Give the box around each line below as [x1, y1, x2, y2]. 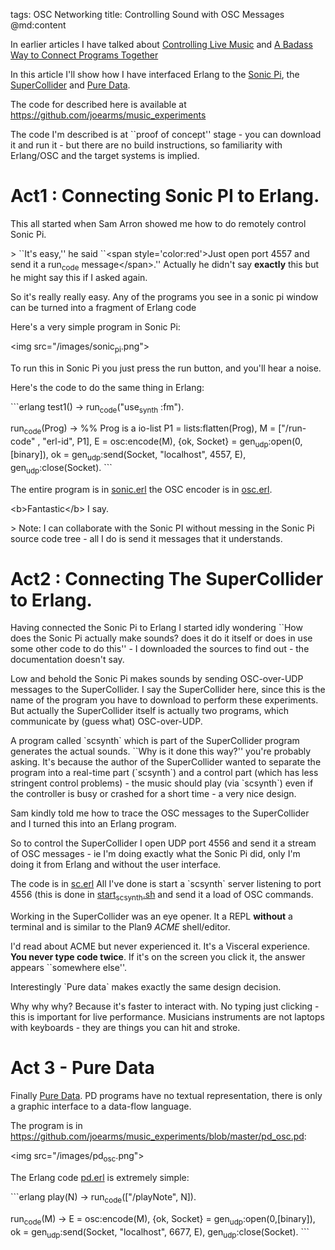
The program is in [10, 1120, 83, 1132]
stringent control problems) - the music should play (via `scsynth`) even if [10, 777, 314, 789]
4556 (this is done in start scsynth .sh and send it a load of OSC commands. [10, 889, 314, 903]
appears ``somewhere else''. [10, 962, 127, 974]
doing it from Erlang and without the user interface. [10, 859, 222, 871]
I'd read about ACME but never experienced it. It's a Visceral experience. [10, 940, 311, 953]
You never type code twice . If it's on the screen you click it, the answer [10, 951, 306, 963]
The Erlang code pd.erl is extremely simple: [10, 1171, 190, 1183]
